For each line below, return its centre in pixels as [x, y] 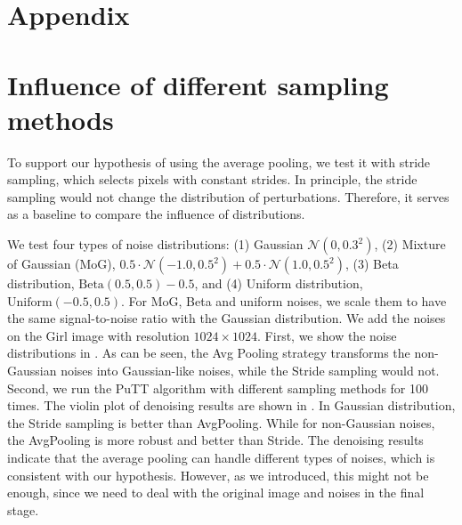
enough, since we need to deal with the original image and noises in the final [216, 493]
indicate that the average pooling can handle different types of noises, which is [221, 457]
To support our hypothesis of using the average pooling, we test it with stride [219, 162]
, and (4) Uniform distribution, [279, 283]
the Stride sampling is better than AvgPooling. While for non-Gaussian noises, [221, 422]
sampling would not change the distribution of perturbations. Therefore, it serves [228, 196]
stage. [23, 509]
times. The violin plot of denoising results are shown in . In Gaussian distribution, [231, 405]
